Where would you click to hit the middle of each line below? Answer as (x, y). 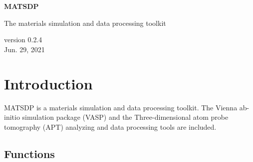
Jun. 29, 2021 (24, 49)
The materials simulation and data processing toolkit (85, 23)
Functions (29, 153)
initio (12, 117)
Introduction (48, 83)
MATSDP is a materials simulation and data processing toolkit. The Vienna (121, 107)
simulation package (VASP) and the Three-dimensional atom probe (125, 117)
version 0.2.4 (23, 40)
